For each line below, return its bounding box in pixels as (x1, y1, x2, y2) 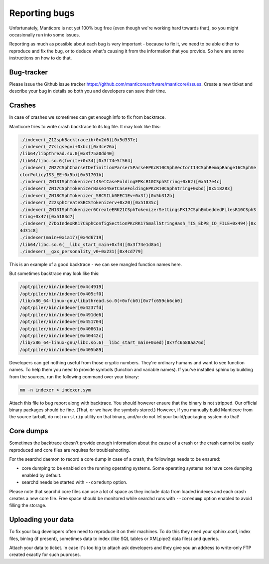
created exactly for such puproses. (9, 552, 81, 558)
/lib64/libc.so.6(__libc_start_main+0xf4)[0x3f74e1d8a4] (19, 242, 162, 247)
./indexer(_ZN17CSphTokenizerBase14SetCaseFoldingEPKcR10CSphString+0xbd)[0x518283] (19, 186, 233, 192)
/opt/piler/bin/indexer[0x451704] (19, 319, 104, 324)
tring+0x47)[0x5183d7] (19, 214, 75, 219)
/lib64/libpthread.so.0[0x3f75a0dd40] (19, 151, 115, 157)
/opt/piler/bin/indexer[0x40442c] (19, 333, 104, 339)
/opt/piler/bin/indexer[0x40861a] (19, 326, 104, 331)
